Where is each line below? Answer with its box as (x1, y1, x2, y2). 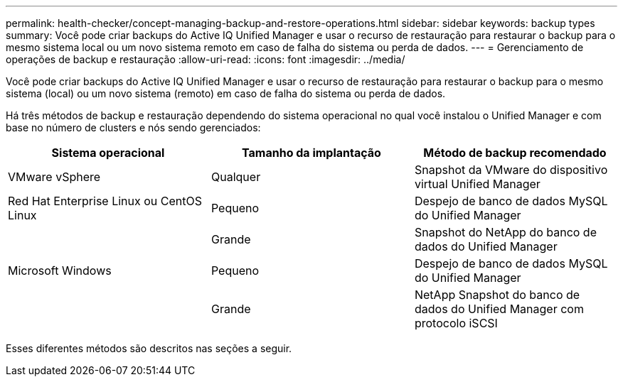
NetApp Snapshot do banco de (414, 288, 580, 302)
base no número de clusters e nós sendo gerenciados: (6, 121, 261, 133)
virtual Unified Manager (414, 177, 541, 191)
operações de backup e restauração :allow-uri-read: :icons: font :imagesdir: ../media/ (6, 53, 405, 65)
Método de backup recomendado (423, 146, 607, 160)
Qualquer (211, 170, 261, 184)
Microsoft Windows (8, 263, 112, 278)
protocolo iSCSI (414, 316, 498, 330)
